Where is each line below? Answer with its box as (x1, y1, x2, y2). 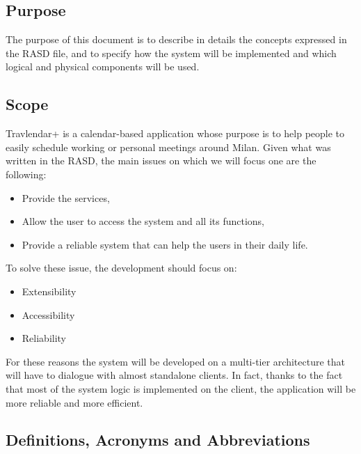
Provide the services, (22, 190, 110, 205)
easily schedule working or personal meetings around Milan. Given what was (6, 139, 331, 154)
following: (6, 166, 47, 181)
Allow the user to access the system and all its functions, (22, 214, 264, 228)
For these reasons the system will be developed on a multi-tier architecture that (6, 354, 346, 368)
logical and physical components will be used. (6, 59, 200, 74)
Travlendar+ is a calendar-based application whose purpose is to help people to (6, 126, 345, 141)
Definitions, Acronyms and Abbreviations (6, 429, 310, 451)
